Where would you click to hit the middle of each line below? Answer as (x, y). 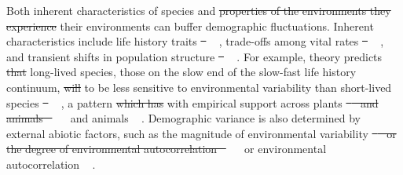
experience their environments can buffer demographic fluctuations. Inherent (190, 26)
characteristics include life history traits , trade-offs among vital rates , (195, 41)
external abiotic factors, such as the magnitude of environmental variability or (201, 133)
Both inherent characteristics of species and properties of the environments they (199, 10)
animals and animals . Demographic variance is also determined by (183, 118)
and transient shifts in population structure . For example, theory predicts (194, 56)
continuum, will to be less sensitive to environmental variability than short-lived (199, 87)
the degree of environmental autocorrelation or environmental (167, 149)
